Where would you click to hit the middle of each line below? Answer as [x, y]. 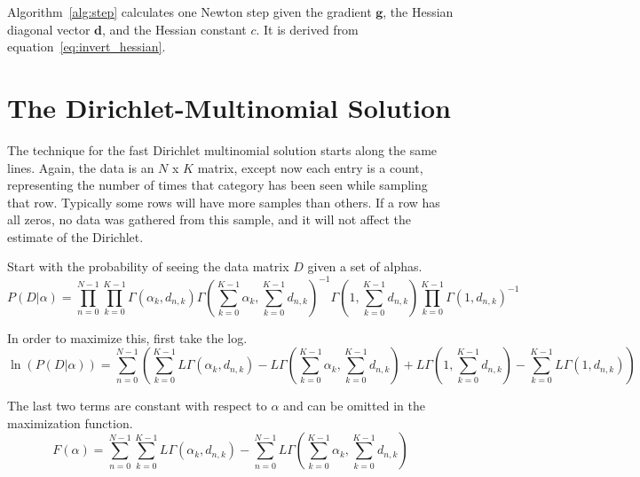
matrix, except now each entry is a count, [310, 167]
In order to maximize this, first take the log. [127, 337]
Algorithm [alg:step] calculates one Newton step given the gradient [190, 12]
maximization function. [70, 422]
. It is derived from [307, 29]
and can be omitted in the [354, 406]
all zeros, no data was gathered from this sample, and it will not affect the [209, 219]
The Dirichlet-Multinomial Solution [229, 107]
